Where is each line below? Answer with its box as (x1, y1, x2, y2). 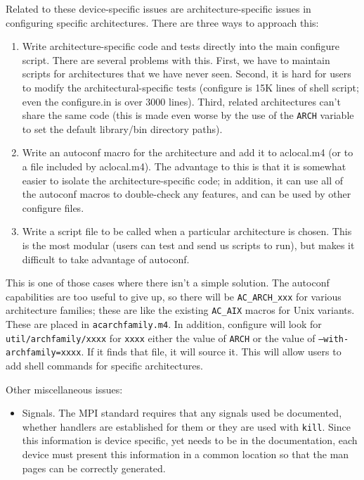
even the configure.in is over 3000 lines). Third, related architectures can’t (22, 94, 341, 108)
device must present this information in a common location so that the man (22, 447, 349, 462)
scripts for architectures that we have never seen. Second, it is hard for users (22, 66, 351, 81)
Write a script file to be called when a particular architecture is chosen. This (22, 224, 352, 239)
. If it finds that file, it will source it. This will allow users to (81, 344, 342, 359)
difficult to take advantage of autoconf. (22, 251, 190, 266)
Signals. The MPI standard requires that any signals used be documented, (22, 405, 342, 420)
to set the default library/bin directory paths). (22, 121, 223, 136)
